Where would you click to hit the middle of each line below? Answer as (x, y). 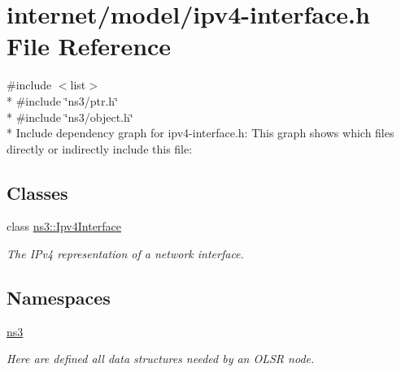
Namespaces (59, 298)
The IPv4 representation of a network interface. (125, 254)
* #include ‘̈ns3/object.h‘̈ (70, 117)
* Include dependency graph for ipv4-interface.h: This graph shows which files (200, 133)
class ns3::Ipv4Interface (64, 226)
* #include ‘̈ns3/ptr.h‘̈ (63, 100)
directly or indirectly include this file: (100, 148)
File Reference (89, 46)
